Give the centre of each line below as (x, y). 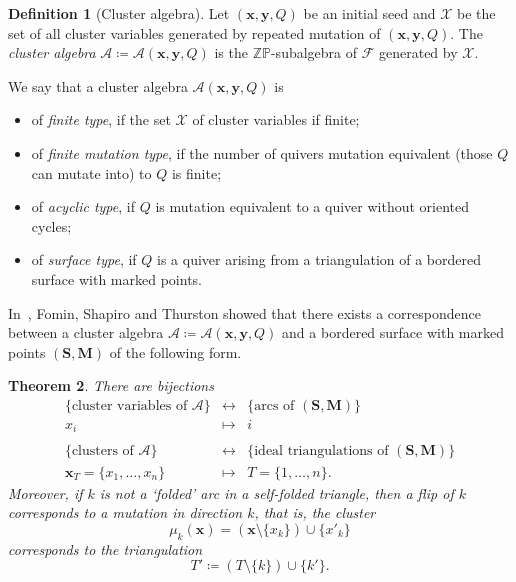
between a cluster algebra (86, 332)
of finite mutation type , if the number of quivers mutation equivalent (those (262, 152)
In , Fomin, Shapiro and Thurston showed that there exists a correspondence (244, 312)
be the (476, 13)
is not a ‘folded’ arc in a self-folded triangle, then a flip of (276, 492)
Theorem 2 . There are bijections (111, 385)
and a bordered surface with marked (393, 332)
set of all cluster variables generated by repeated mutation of (194, 32)
